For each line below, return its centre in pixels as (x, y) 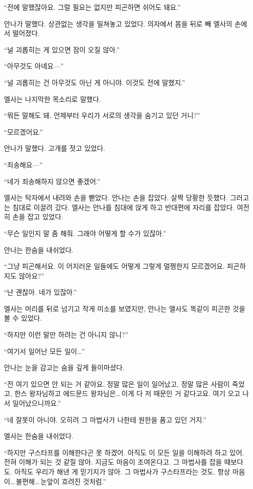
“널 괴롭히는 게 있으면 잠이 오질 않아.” (62, 49)
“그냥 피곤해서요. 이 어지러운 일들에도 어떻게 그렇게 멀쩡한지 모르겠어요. (114, 266)
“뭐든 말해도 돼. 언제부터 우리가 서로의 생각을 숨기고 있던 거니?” (102, 115)
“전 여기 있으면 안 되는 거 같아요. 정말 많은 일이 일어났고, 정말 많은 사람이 (117, 384)
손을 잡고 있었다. (38, 217)
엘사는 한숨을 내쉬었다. (39, 436)
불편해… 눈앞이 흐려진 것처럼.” (61, 481)
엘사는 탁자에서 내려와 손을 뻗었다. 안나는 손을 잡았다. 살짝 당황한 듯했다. (116, 198)
